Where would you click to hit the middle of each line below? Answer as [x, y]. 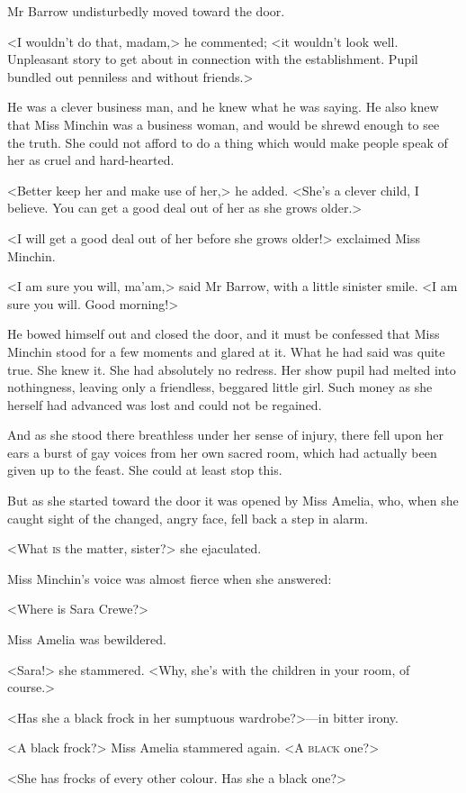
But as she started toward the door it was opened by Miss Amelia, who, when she [233, 501]
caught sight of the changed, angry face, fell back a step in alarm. [188, 518]
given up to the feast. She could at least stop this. [145, 470]
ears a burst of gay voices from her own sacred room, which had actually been [222, 452]
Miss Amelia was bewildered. [87, 639]
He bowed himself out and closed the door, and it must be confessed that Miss [224, 334]
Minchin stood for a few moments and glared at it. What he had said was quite [226, 351]
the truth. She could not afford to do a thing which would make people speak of [228, 142]
